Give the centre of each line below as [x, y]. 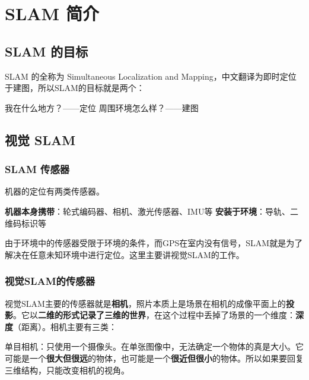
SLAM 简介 [52, 13]
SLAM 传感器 [37, 169]
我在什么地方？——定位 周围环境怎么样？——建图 [102, 107]
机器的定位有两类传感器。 [55, 191]
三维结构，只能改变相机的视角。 [67, 370]
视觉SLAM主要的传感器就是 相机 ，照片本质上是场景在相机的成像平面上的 [145, 303]
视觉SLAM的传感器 [50, 281]
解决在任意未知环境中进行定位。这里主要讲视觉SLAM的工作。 [125, 254]
